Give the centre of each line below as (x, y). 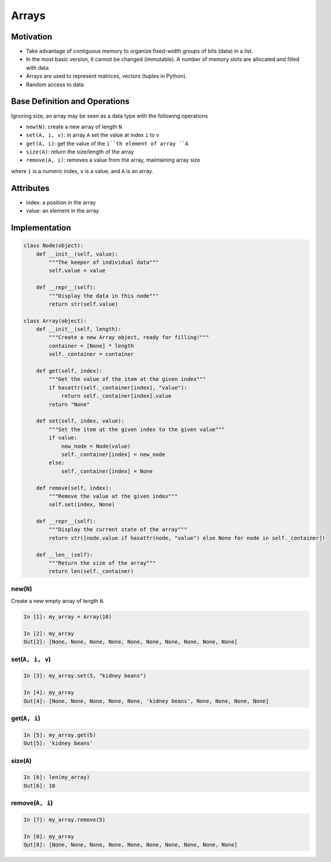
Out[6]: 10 (39, 786)
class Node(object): (53, 246)
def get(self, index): (69, 371)
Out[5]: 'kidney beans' (58, 744)
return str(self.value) (83, 304)
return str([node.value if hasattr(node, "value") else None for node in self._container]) (187, 538)
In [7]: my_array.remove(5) (64, 820)
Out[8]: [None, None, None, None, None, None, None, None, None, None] (131, 844)
